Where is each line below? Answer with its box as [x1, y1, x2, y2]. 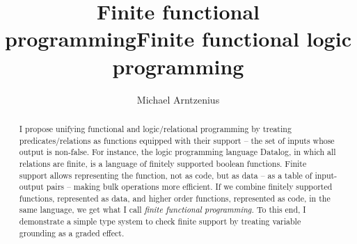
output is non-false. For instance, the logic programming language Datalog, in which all [19, 146, 336, 158]
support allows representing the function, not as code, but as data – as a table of [19, 169, 312, 181]
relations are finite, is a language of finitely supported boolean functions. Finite [19, 157, 307, 169]
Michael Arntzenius [136, 92, 220, 106]
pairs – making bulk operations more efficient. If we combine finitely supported [46, 181, 333, 193]
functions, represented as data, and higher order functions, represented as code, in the [19, 192, 331, 204]
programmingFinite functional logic [5, 24, 351, 53]
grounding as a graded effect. [19, 227, 125, 238]
